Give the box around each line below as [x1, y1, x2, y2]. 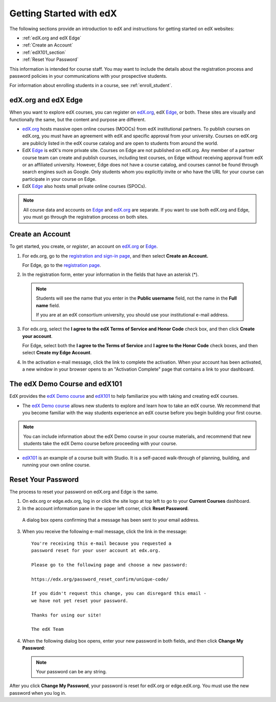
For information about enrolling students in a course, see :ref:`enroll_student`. [9, 82, 172, 89]
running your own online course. [22, 461, 90, 468]
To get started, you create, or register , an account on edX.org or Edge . [9, 243, 158, 249]
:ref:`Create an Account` [22, 42, 74, 48]
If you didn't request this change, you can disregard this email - [31, 590, 206, 597]
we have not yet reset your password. [31, 598, 129, 604]
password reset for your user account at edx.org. [31, 548, 161, 554]
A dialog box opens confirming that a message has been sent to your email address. [22, 517, 199, 523]
